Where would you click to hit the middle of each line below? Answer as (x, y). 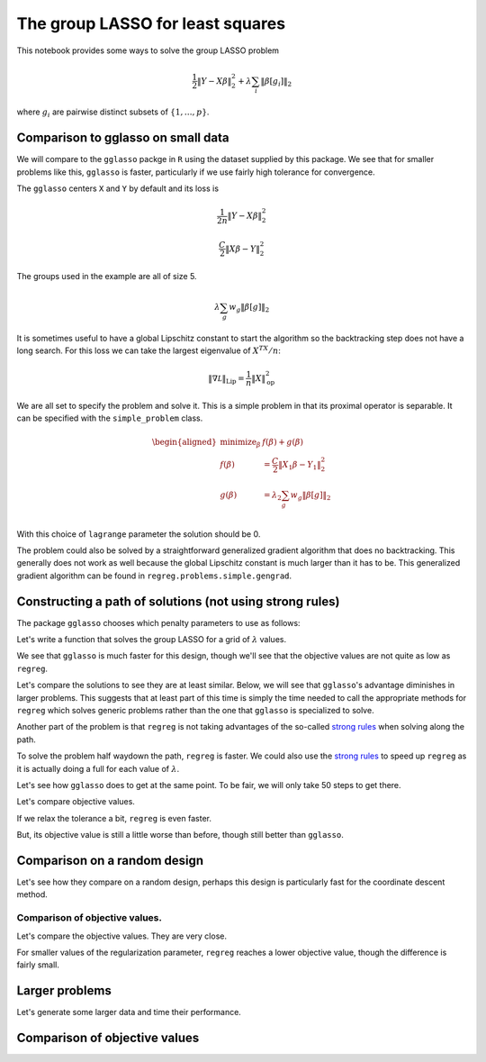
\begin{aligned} (184, 442)
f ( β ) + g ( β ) (283, 442)
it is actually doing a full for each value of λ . (98, 768)
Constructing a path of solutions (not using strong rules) (178, 601)
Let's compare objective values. (76, 802)
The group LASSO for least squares (151, 23)
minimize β (240, 443)
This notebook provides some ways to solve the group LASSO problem (148, 50)
